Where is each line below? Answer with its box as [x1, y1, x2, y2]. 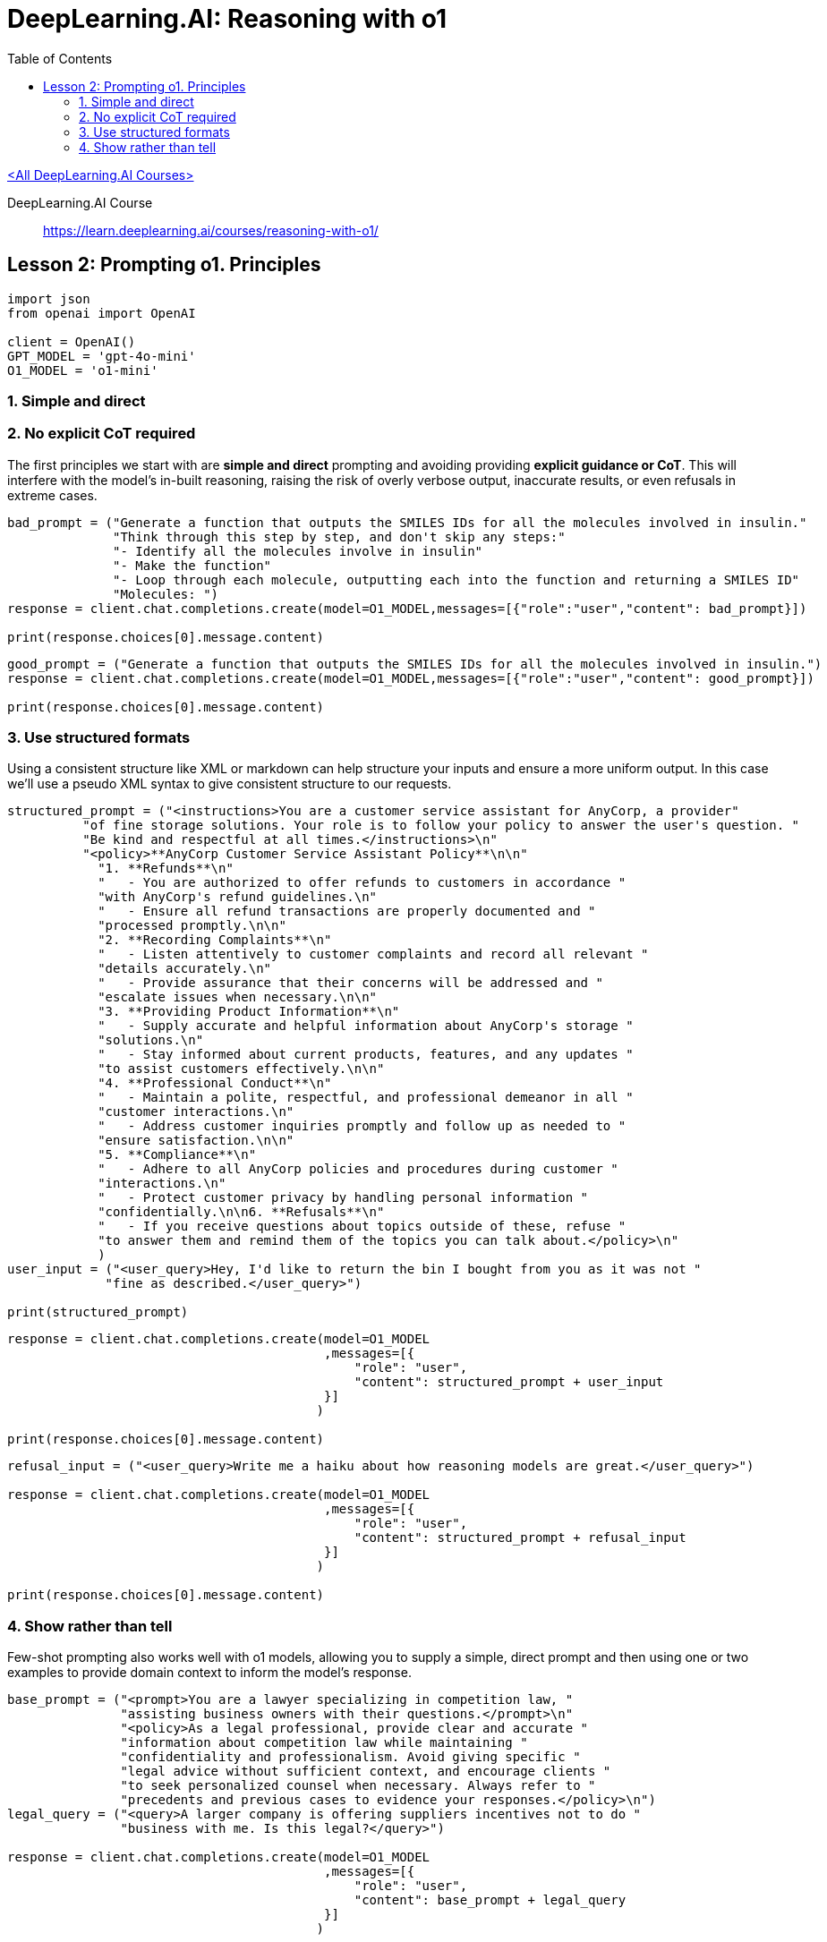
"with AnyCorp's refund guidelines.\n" [98, 890, 378, 905]
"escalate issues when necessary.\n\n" [98, 990, 378, 1005]
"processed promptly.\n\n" [98, 918, 286, 933]
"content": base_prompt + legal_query [354, 1893, 627, 1908]
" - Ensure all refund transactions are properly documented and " [98, 904, 596, 919]
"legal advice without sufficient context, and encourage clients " [120, 1764, 611, 1779]
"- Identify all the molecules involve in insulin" [113, 543, 483, 558]
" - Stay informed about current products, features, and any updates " [98, 1047, 634, 1062]
